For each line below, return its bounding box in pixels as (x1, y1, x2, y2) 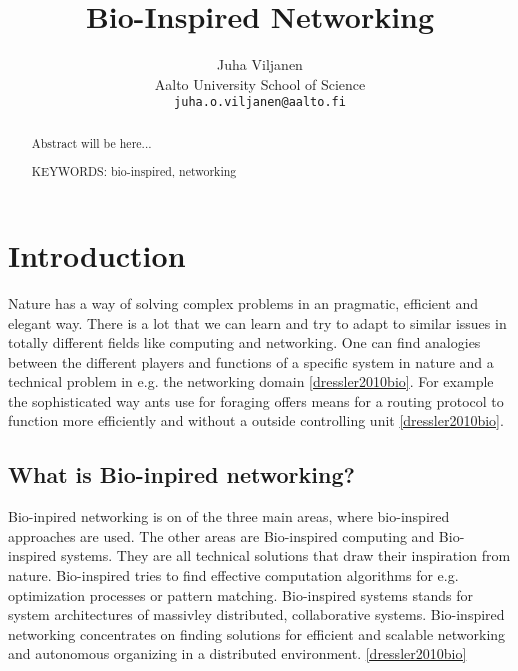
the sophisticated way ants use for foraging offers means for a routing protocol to (8, 390, 504, 411)
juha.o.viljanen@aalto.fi (174, 95, 346, 110)
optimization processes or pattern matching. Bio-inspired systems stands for (8, 584, 474, 605)
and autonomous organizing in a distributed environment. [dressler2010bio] (8, 643, 467, 664)
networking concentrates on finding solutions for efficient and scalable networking (8, 623, 506, 644)
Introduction (8, 234, 186, 275)
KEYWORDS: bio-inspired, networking (31, 163, 237, 180)
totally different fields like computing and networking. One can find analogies (8, 332, 481, 353)
